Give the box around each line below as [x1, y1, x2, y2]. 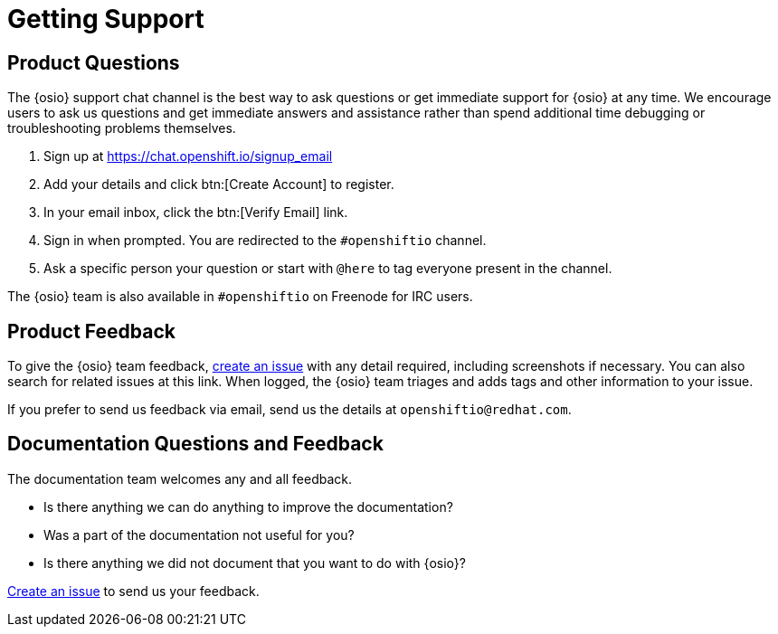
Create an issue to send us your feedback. [7, 582, 260, 599]
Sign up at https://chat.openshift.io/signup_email [43, 148, 333, 165]
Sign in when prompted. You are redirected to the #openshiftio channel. [43, 232, 487, 249]
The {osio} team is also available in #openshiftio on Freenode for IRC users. [7, 289, 473, 305]
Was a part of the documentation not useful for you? [43, 526, 355, 543]
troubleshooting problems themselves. [7, 120, 236, 137]
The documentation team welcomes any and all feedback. [7, 470, 353, 487]
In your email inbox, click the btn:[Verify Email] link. [43, 204, 348, 221]
